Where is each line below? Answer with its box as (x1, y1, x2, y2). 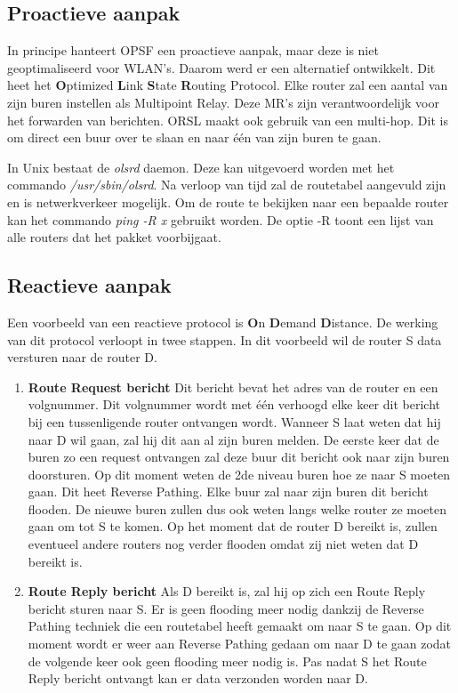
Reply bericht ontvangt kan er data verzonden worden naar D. (28, 669, 368, 688)
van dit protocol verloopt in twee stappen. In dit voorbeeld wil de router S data (7, 330, 442, 349)
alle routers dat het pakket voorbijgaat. (7, 228, 221, 246)
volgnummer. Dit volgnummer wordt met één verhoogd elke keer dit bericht (28, 395, 440, 414)
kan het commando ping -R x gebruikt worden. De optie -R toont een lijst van (7, 210, 434, 229)
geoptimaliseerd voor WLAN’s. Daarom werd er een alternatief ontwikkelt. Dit (7, 58, 436, 77)
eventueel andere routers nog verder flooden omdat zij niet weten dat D (28, 535, 419, 553)
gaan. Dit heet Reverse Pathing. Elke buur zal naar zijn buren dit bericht (28, 482, 429, 501)
